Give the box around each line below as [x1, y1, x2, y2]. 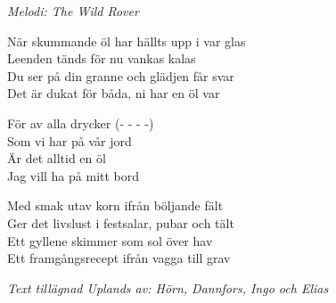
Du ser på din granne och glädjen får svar [7, 66, 234, 85]
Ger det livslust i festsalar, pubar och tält [7, 213, 234, 232]
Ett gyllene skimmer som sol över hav [7, 231, 213, 250]
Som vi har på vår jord [7, 131, 132, 150]
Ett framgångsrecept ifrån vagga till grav [7, 249, 231, 267]
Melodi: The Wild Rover [7, 2, 139, 20]
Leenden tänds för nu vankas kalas [7, 49, 196, 68]
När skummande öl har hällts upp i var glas [7, 31, 246, 50]
